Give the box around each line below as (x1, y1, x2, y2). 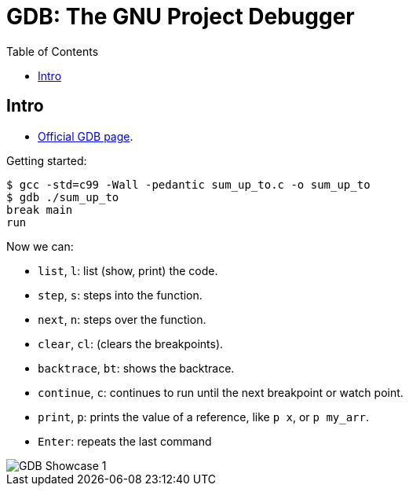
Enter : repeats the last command (38, 434, 212, 448)
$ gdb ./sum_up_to (6, 190, 119, 204)
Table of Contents (6, 44, 99, 58)
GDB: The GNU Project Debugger (6, 3, 355, 30)
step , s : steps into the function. (38, 288, 203, 302)
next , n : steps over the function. (38, 312, 206, 326)
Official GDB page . (38, 129, 133, 143)
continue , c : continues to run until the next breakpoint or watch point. (38, 385, 404, 399)
